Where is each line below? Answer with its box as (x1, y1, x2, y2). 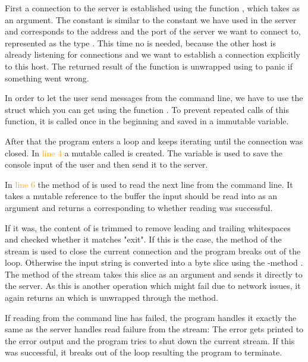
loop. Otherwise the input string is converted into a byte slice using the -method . (5, 256, 303, 269)
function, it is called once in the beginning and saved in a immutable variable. (5, 115, 289, 127)
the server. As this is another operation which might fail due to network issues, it (5, 279, 301, 292)
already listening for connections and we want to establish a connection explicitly (5, 48, 300, 61)
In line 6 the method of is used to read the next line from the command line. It (5, 178, 293, 190)
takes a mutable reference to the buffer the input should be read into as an (5, 190, 278, 202)
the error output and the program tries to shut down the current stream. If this (5, 334, 295, 347)
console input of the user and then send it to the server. (5, 158, 208, 171)
